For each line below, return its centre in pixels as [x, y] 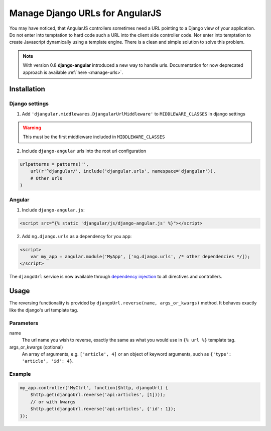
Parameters [24, 323]
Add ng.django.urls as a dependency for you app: [77, 236]
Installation [27, 89]
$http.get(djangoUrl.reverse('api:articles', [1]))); [98, 395]
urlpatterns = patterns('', [54, 164]
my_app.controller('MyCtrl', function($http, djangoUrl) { [94, 388]
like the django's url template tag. [44, 310]
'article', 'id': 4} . [48, 361]
